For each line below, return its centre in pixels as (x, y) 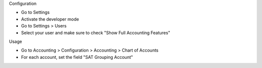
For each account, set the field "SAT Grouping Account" (77, 57)
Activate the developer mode (50, 19)
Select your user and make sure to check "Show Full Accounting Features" (96, 33)
